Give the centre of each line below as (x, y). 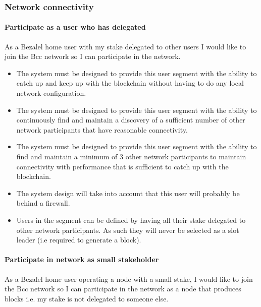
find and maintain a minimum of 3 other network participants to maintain (131, 156)
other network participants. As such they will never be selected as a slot (128, 230)
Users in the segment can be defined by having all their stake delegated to (131, 220)
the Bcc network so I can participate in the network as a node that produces (123, 289)
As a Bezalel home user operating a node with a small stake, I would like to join (129, 279)
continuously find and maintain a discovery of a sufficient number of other (131, 120)
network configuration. (51, 93)
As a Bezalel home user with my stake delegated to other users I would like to (125, 46)
